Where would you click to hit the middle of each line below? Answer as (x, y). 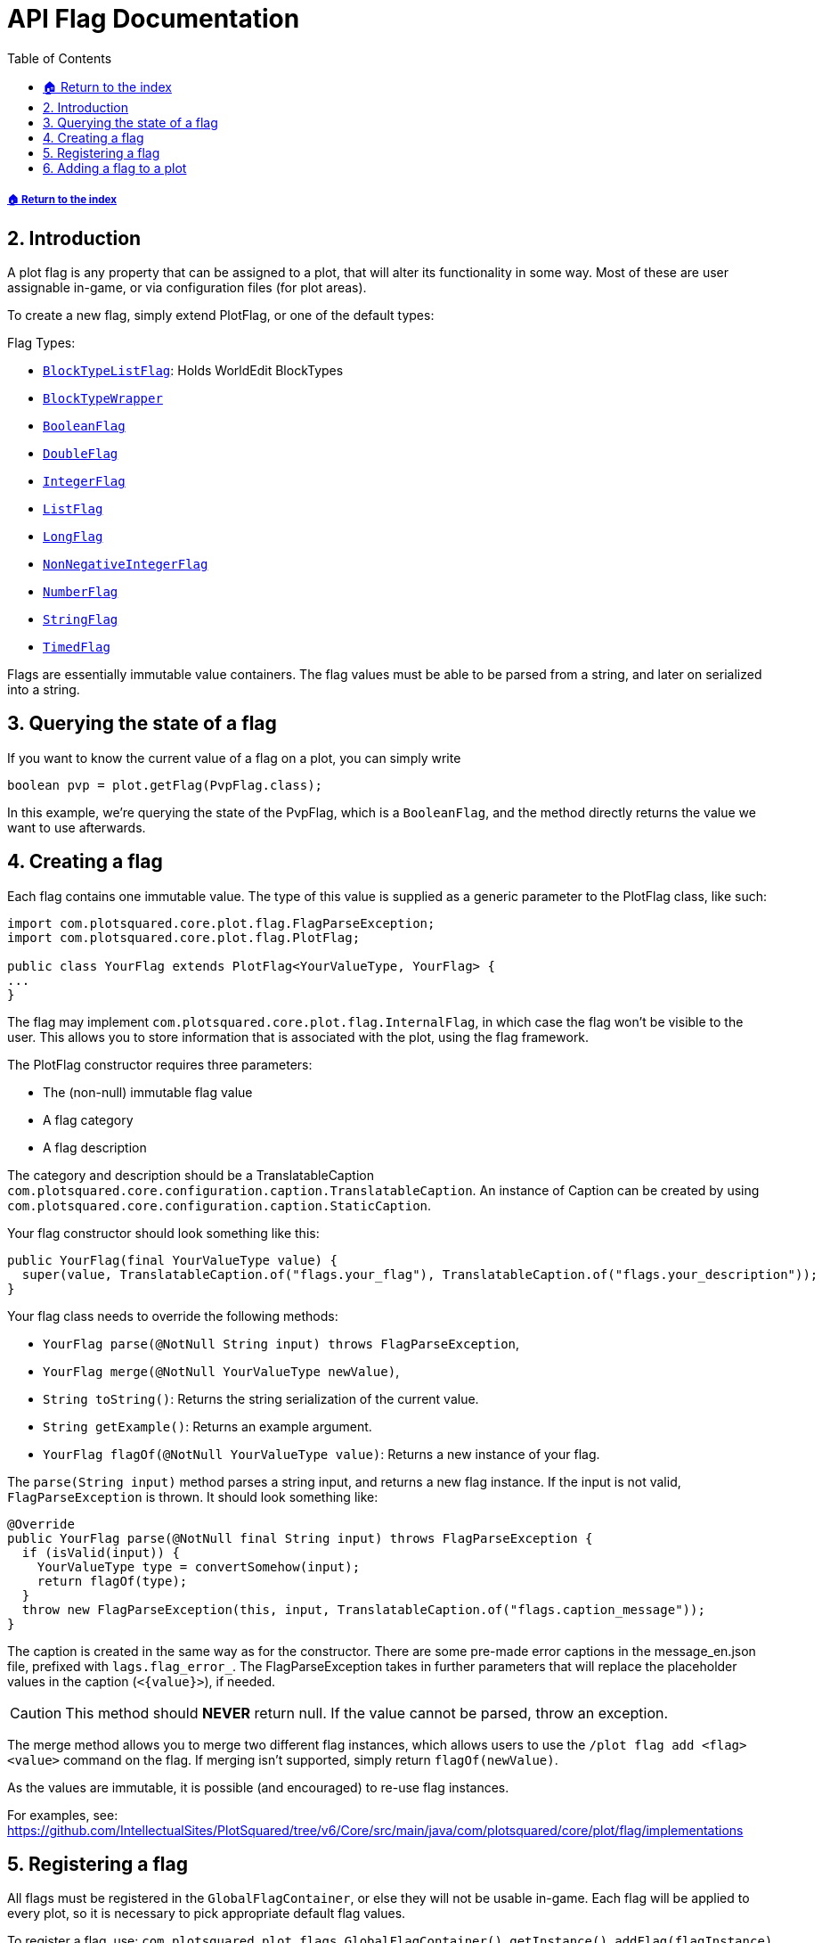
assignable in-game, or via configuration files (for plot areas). (187, 287)
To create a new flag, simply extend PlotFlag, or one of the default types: (221, 315)
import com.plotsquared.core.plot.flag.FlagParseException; (221, 923)
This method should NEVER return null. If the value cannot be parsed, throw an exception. (367, 1713)
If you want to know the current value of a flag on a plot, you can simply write (234, 758)
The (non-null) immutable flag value (148, 1092)
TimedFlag (77, 647)
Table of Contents (60, 58)
